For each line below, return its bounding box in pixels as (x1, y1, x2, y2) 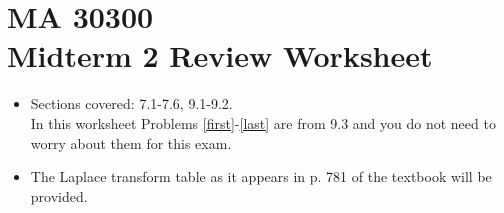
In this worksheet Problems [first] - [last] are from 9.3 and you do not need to (30, 112, 496, 133)
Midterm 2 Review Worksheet (7, 35, 433, 76)
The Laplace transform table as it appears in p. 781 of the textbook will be (30, 166, 492, 187)
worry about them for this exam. (30, 132, 232, 153)
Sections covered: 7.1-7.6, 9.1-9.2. (30, 93, 233, 114)
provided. (30, 185, 88, 206)
